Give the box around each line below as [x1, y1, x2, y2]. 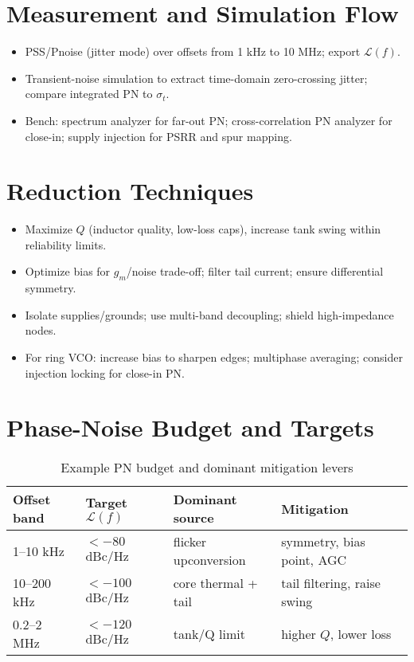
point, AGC [281, 550, 347, 570]
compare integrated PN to [25, 85, 153, 102]
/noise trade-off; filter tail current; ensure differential [126, 263, 384, 280]
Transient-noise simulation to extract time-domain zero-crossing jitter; [25, 69, 368, 86]
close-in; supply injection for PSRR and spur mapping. [25, 127, 292, 144]
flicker [173, 532, 207, 551]
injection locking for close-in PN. [25, 364, 186, 381]
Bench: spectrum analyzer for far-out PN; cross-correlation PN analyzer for [25, 112, 393, 128]
